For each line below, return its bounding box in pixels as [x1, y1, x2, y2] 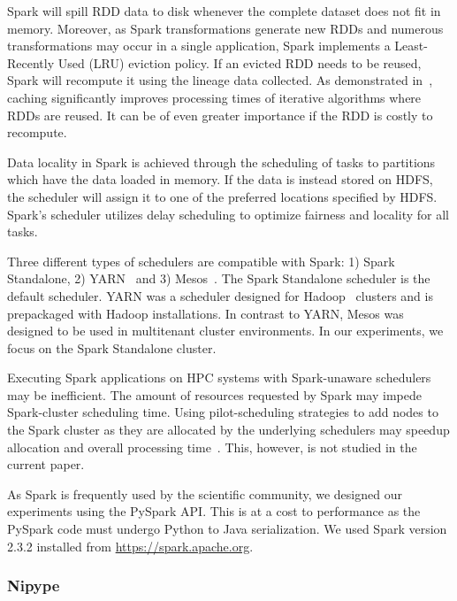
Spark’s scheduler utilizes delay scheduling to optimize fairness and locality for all [7, 204, 449, 223]
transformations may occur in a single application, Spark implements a [7, 36, 391, 55]
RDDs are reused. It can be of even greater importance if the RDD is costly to [7, 105, 433, 124]
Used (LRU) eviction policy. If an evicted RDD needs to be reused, [57, 53, 422, 72]
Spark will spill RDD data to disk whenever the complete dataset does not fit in [7, 2, 441, 19]
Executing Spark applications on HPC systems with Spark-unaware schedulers [7, 368, 431, 387]
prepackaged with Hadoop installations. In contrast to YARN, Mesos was [7, 304, 404, 322]
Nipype [7, 574, 60, 597]
